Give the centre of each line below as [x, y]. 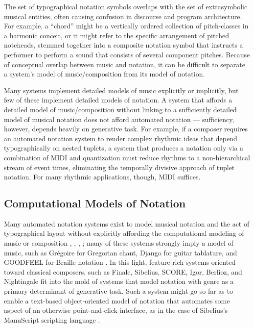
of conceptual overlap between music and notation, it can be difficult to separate [125, 64]
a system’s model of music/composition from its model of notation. [104, 74]
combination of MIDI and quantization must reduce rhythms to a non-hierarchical [127, 157]
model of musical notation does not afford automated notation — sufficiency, [119, 119]
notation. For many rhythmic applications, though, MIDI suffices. [102, 177]
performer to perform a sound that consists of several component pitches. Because [127, 54]
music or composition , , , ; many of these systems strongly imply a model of [119, 243]
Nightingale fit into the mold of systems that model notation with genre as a [119, 281]
